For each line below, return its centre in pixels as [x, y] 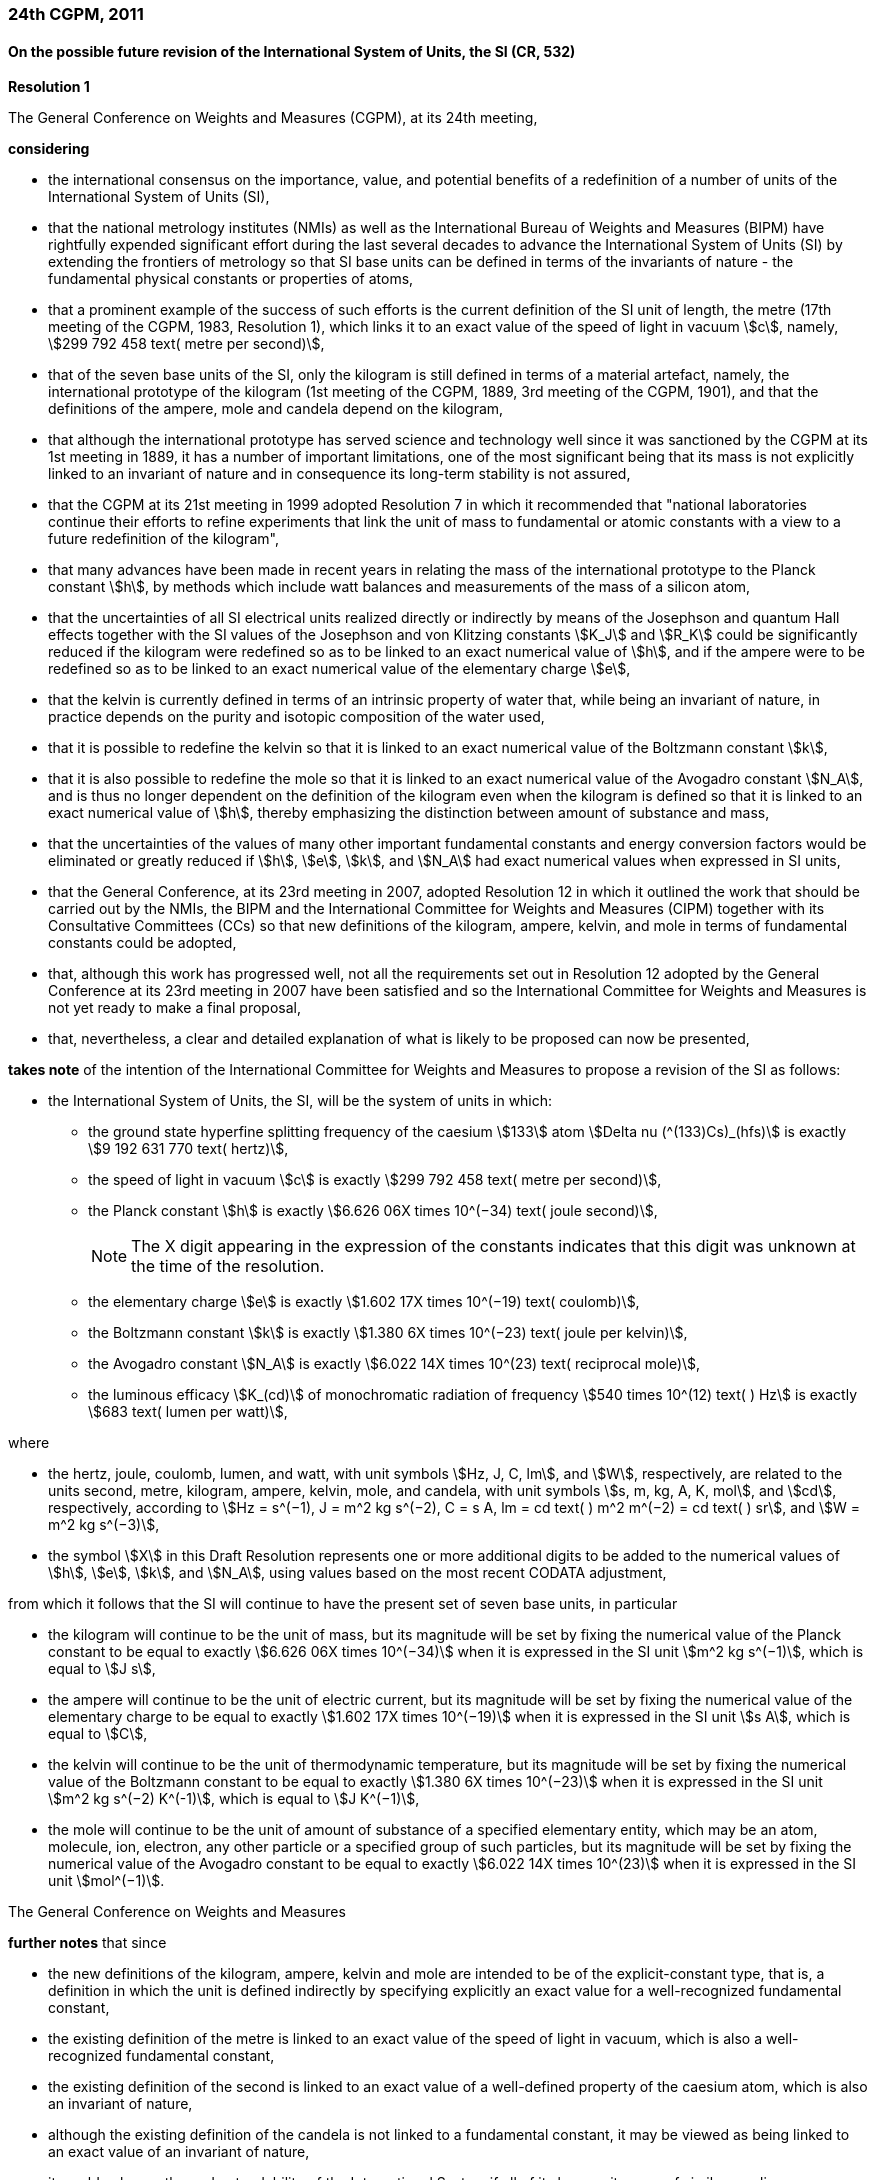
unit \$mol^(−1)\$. [106, 1881]
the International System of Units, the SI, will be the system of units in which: [300, 1101]
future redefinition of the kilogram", [163, 539]
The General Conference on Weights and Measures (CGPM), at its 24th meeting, [273, 118]
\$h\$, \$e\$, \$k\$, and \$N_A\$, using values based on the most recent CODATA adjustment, [357, 1573]
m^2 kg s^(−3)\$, [104, 1525]
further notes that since [87, 1943]
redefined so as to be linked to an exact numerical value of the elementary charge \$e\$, [339, 669]
